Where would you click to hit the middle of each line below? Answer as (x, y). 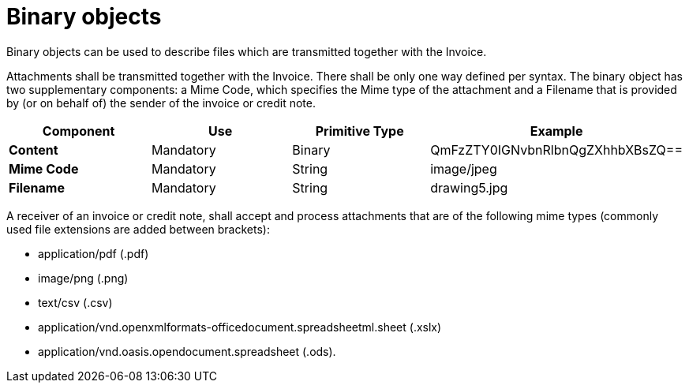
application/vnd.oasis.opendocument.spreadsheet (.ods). (187, 351)
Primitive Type (359, 131)
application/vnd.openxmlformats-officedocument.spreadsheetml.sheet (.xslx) (240, 327)
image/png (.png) (83, 278)
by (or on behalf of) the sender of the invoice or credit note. (161, 103)
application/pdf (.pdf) (94, 253)
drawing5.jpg (469, 187)
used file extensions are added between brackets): (138, 229)
